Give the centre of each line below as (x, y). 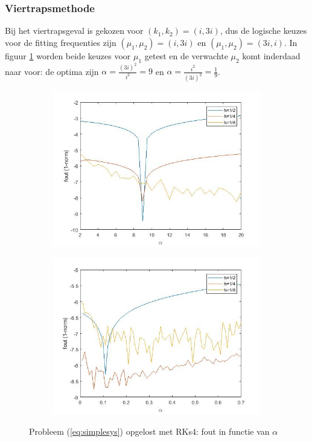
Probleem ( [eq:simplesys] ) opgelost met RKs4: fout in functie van (149, 431)
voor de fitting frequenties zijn (61, 42)
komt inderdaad (271, 55)
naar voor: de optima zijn (52, 71)
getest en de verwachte (186, 55)
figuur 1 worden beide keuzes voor (68, 55)
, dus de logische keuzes (263, 31)
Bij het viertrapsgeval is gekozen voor (74, 31)
